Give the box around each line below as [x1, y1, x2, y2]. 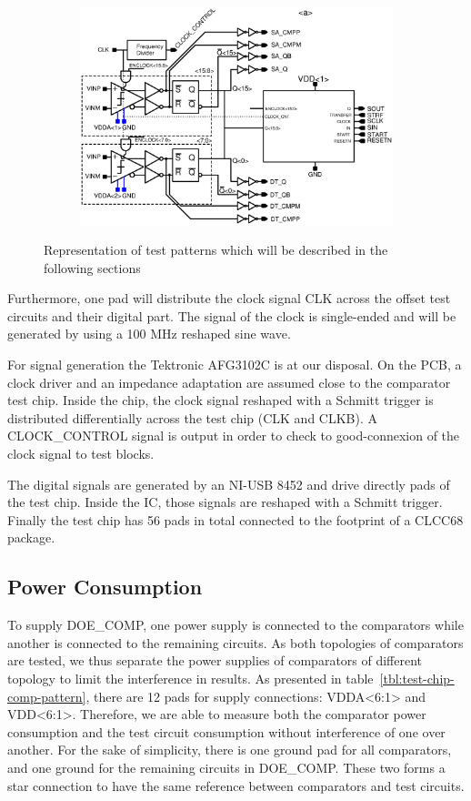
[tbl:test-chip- [379, 669, 455, 687]
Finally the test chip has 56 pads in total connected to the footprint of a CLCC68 [7, 510, 464, 529]
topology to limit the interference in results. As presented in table [7, 669, 374, 687]
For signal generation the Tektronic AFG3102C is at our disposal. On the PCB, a [7, 355, 462, 374]
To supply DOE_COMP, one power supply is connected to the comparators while [7, 615, 464, 634]
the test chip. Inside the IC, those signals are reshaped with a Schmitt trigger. [7, 492, 443, 512]
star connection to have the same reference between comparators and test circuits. [7, 776, 465, 795]
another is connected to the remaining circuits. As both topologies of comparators [7, 633, 464, 652]
